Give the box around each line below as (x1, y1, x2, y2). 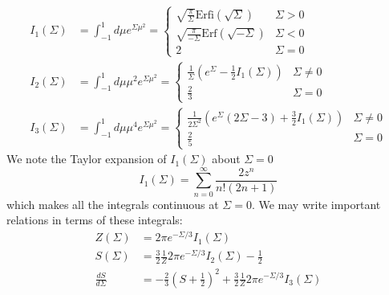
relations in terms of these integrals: (6, 211, 183, 228)
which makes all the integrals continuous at (6, 195, 219, 212)
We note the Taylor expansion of (6, 150, 167, 167)
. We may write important (251, 195, 381, 212)
